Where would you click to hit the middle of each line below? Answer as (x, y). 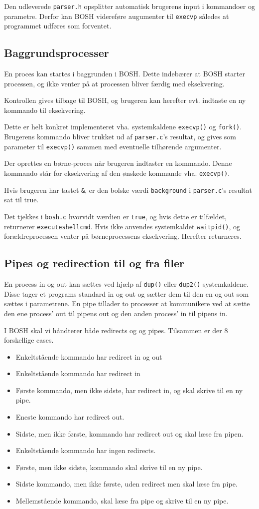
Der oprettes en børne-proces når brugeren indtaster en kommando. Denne (118, 163)
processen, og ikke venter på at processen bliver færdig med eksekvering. (114, 83)
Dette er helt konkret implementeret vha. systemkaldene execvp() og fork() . (123, 127)
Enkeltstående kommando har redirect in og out (89, 356)
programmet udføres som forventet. (58, 26)
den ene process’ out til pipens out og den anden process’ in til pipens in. (116, 313)
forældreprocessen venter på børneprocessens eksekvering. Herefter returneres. (123, 236)
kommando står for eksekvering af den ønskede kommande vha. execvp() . (117, 173)
